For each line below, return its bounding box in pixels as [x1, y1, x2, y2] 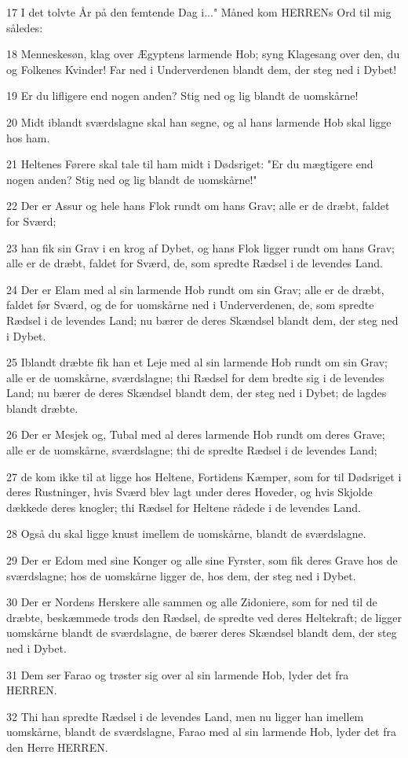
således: [6, 19, 43, 35]
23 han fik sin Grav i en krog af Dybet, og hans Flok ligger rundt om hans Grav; [6, 239, 395, 256]
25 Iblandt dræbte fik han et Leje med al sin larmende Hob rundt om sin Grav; [6, 354, 388, 370]
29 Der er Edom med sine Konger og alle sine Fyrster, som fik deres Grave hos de [6, 552, 398, 568]
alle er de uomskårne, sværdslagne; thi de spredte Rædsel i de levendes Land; [6, 442, 377, 458]
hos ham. [6, 129, 50, 145]
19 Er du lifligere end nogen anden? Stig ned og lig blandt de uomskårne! [6, 87, 359, 104]
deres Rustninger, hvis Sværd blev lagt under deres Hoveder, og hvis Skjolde [6, 484, 373, 500]
